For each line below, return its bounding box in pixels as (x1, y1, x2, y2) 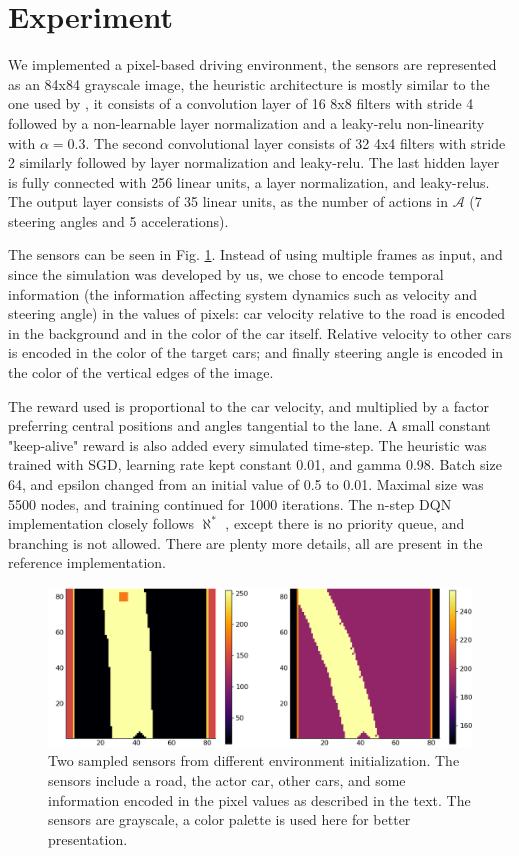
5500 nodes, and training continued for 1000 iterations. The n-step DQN (8, 493, 452, 514)
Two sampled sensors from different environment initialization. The (48, 750, 460, 771)
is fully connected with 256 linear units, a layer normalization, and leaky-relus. (8, 171, 490, 192)
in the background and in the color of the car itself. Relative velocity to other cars (8, 322, 512, 343)
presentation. (48, 828, 128, 849)
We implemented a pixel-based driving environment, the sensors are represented (8, 54, 497, 75)
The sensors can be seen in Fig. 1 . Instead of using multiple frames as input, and (8, 244, 503, 265)
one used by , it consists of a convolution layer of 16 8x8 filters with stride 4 (8, 93, 474, 114)
